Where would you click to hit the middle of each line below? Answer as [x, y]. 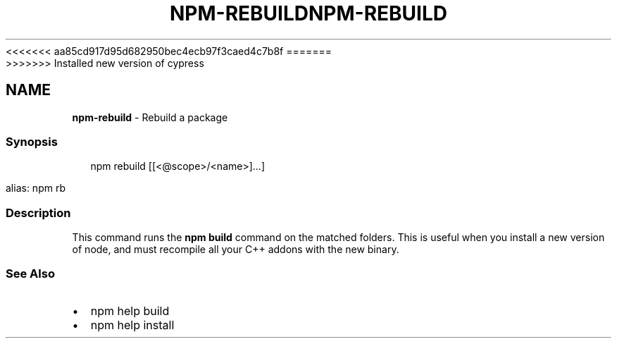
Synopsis [32, 141]
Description [38, 213]
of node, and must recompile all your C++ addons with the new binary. [236, 250]
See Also [30, 274]
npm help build [130, 311]
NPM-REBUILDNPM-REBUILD [308, 13]
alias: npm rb [36, 188]
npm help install [132, 325]
